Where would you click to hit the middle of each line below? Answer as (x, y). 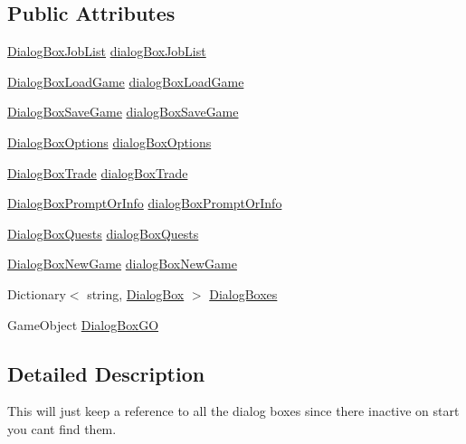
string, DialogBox (136, 293)
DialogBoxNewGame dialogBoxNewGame (122, 264)
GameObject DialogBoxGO (83, 324)
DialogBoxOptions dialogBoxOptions (109, 142)
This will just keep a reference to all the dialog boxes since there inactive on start (233, 411)
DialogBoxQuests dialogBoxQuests (103, 233)
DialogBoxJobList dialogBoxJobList (107, 51)
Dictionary (37, 293)
